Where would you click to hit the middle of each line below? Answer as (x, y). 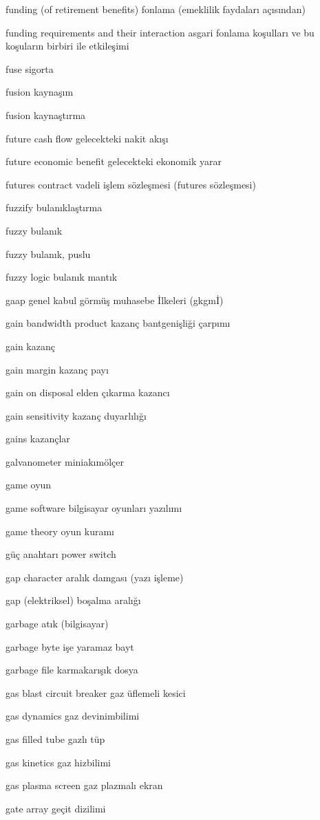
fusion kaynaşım (40, 92)
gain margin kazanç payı (57, 369)
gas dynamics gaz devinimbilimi (73, 716)
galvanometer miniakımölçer (65, 461)
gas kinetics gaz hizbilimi (58, 762)
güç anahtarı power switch (61, 554)
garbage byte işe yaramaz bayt (70, 646)
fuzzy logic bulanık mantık (62, 277)
